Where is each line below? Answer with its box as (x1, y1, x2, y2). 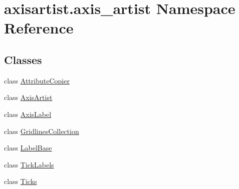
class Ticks (4, 176, 37, 186)
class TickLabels (4, 159, 54, 169)
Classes (4, 51, 42, 67)
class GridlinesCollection (4, 125, 79, 136)
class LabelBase (4, 142, 52, 153)
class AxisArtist (4, 92, 53, 102)
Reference (4, 17, 74, 38)
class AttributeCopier (4, 75, 70, 85)
